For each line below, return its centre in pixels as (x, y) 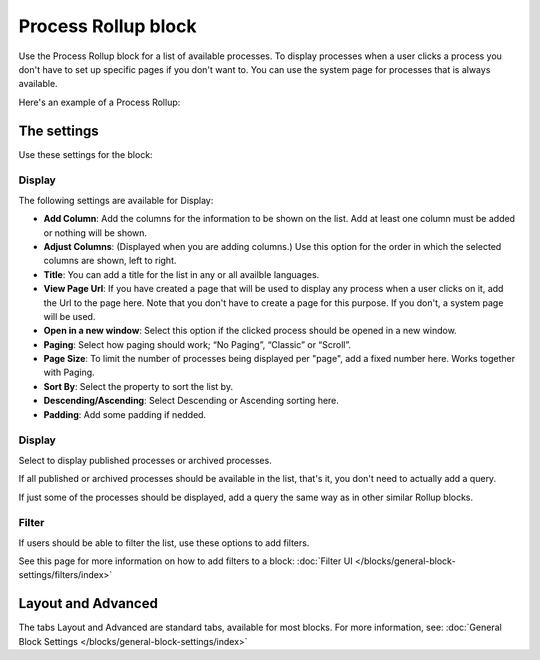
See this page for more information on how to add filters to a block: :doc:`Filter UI (186, 561)
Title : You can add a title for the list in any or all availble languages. (181, 274)
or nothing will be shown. (95, 232)
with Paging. (69, 372)
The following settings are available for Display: (116, 200)
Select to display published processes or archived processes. (145, 460)
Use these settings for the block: (86, 154)
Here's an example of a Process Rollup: (99, 102)
